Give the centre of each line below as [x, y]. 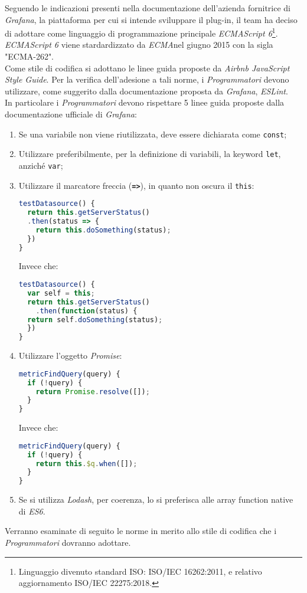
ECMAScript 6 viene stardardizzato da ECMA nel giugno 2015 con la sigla [139, 45]
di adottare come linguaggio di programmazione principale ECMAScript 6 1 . [141, 32]
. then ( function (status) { [86, 311]
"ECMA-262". [30, 56]
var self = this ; [61, 293]
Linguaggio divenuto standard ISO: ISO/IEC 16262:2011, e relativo [140, 571]
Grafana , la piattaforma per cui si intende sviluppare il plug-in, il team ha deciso [151, 19]
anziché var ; [41, 165]
